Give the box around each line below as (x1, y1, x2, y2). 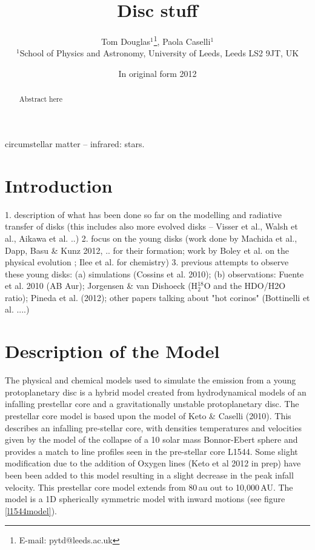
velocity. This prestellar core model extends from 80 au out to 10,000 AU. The (5, 480, 293, 493)
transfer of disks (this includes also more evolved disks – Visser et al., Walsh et (5, 220, 298, 233)
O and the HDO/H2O (204, 279, 286, 292)
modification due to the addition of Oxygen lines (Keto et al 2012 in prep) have (5, 457, 301, 469)
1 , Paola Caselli (153, 33, 211, 47)
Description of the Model (5, 339, 220, 363)
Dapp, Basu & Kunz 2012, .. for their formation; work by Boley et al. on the (5, 244, 290, 256)
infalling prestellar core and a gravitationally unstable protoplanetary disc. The (5, 397, 299, 410)
